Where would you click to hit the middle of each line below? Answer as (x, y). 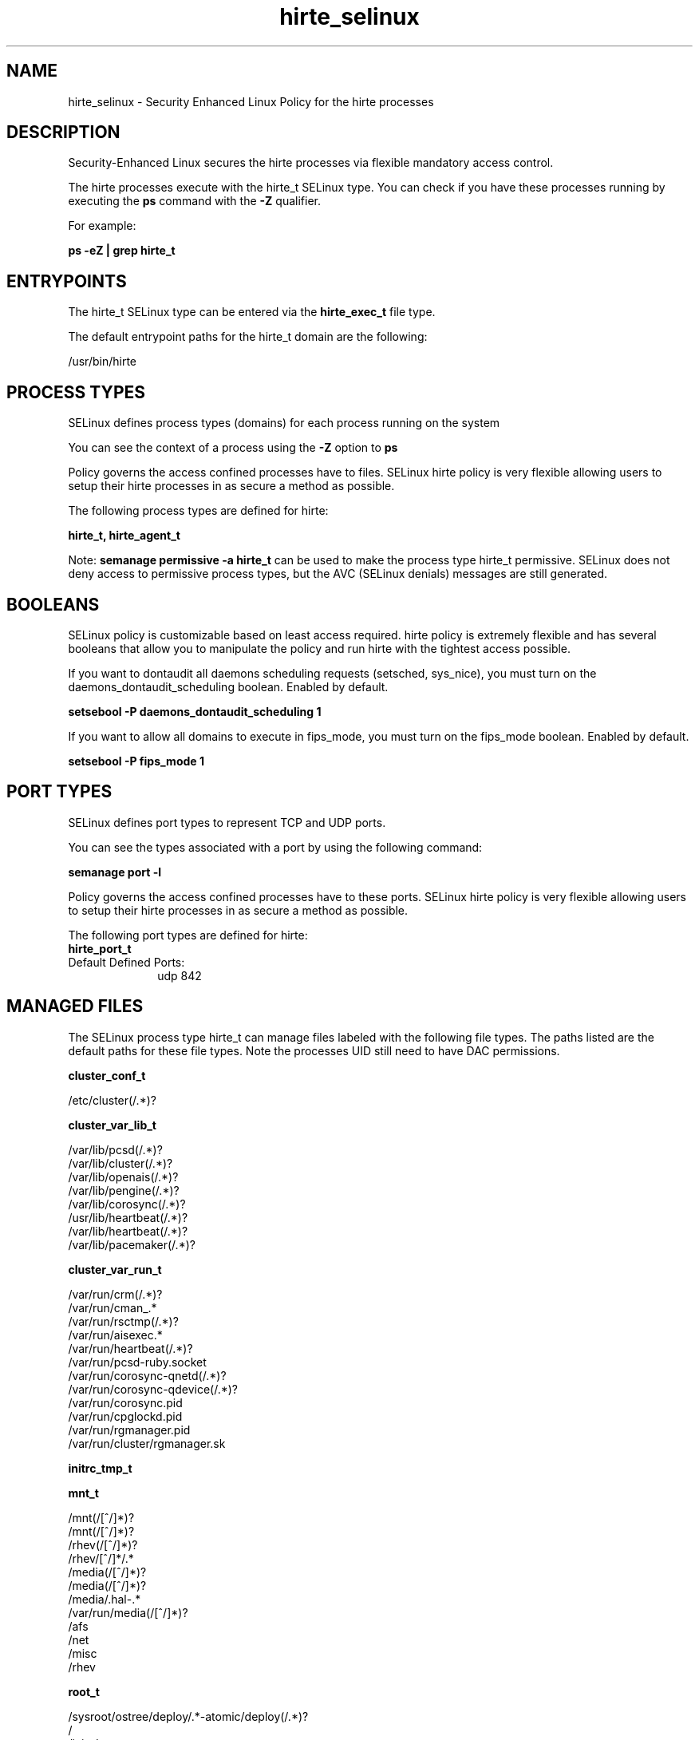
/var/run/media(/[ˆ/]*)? (128, 1612)
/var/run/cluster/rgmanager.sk (147, 1443)
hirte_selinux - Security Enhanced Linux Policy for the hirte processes (251, 101)
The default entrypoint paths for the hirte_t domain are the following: (248, 337)
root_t (84, 1691)
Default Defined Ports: (126, 962)
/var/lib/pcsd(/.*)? (115, 1149)
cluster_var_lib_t (112, 1125)
